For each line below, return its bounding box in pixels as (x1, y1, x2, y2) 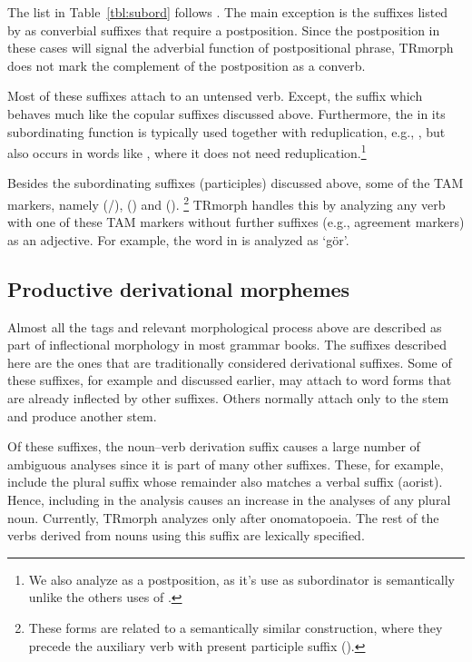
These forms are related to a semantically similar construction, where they (28, 618, 443, 637)
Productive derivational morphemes (7, 274, 350, 302)
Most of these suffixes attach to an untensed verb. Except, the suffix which (7, 86, 423, 105)
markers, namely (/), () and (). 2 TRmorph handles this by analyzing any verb (7, 193, 446, 213)
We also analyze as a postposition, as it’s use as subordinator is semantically (28, 569, 455, 588)
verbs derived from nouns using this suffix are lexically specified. (7, 526, 365, 545)
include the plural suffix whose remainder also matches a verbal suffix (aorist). (7, 472, 443, 491)
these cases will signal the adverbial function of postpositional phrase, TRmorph (7, 38, 454, 57)
